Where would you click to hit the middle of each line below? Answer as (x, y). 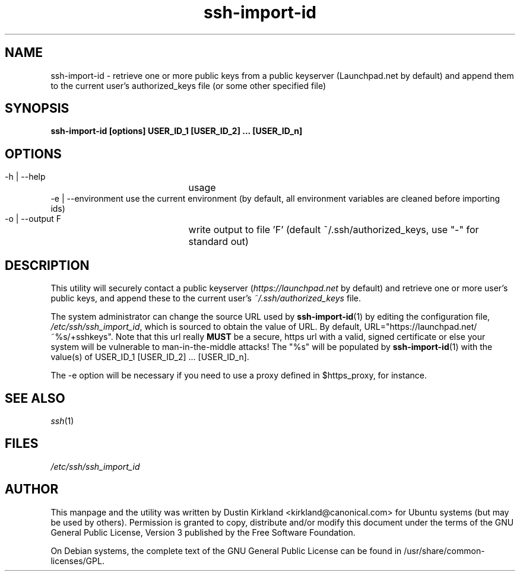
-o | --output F (33, 219)
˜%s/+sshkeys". (82, 337)
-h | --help (25, 177)
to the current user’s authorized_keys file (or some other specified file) (188, 85)
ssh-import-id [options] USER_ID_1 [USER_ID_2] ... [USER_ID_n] (177, 131)
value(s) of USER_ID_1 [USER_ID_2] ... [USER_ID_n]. (150, 357)
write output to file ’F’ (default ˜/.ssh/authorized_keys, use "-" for (334, 230)
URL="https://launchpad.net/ (421, 327)
